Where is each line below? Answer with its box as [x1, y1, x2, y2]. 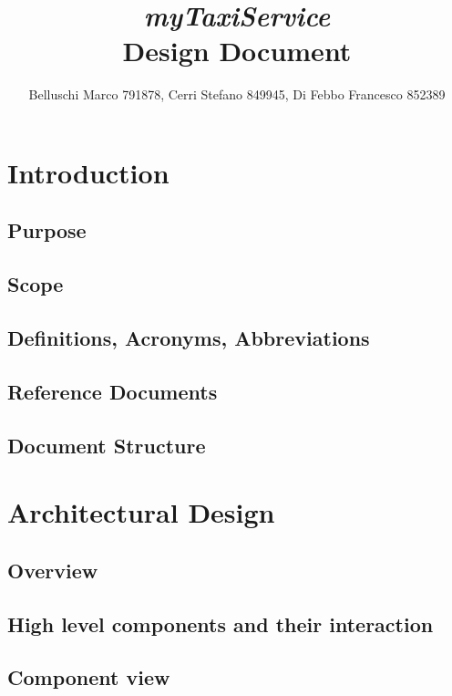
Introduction [7, 153, 169, 191]
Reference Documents [7, 377, 218, 405]
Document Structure [7, 431, 206, 459]
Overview [7, 556, 98, 584]
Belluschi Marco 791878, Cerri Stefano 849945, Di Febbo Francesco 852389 [28, 85, 446, 104]
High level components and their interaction [7, 609, 434, 638]
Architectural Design [7, 493, 275, 531]
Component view [7, 663, 170, 691]
